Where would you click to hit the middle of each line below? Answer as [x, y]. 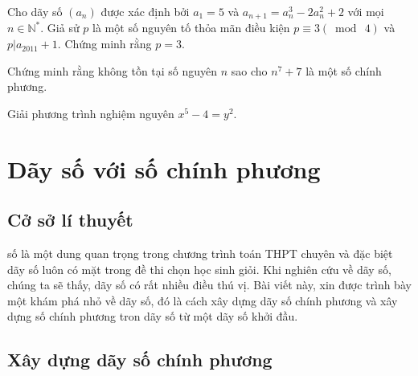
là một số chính [344, 70]
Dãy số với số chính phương [164, 168]
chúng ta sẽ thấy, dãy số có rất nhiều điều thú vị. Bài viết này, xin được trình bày [209, 285]
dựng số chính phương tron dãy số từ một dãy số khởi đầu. [153, 316]
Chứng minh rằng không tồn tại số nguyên [113, 70]
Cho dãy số [35, 11]
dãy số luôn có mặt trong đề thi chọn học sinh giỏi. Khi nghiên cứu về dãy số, [199, 269]
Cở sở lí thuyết [70, 220]
